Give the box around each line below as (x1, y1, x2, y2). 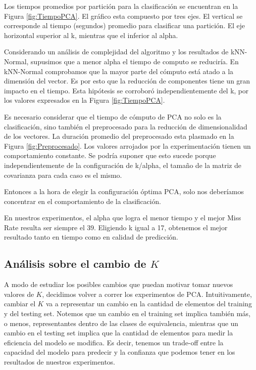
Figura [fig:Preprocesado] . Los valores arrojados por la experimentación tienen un (4, 140, 251, 151)
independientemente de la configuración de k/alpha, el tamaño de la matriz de (4, 160, 242, 170)
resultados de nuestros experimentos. (4, 357, 115, 367)
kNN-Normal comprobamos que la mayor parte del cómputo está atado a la (4, 66, 234, 76)
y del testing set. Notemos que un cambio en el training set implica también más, (4, 308, 251, 319)
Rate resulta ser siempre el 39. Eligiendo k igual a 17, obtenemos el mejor (4, 222, 228, 232)
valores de (4, 288, 34, 299)
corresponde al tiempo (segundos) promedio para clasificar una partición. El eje (4, 20, 245, 31)
